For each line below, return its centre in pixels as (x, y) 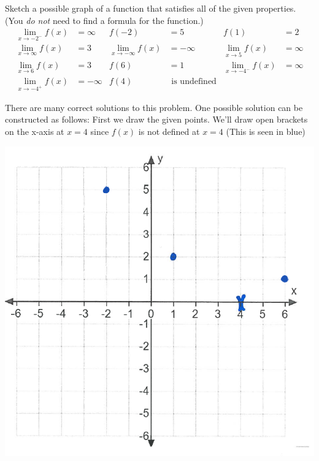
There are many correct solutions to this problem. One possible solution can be (154, 107)
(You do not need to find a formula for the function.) (104, 20)
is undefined (194, 81)
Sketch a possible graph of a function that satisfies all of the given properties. (151, 8)
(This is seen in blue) (266, 131)
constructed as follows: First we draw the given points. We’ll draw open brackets (156, 119)
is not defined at (169, 131)
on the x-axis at (35, 131)
